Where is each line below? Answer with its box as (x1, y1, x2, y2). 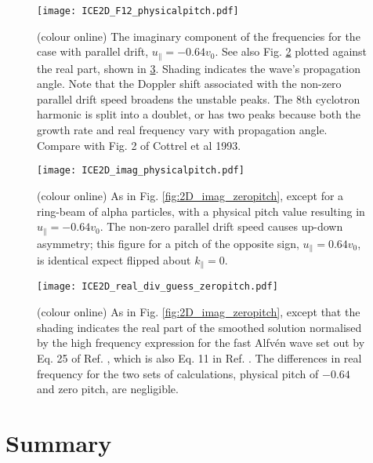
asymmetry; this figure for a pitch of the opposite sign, (37, 235, 299, 251)
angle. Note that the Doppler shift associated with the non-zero (37, 75, 342, 92)
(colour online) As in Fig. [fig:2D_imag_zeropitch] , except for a (37, 187, 344, 203)
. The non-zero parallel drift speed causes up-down (100, 218, 343, 235)
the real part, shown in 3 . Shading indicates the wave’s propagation (37, 60, 360, 76)
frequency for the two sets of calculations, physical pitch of (37, 365, 319, 381)
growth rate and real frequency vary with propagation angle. (37, 122, 328, 138)
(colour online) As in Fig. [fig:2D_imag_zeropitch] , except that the (37, 304, 360, 320)
